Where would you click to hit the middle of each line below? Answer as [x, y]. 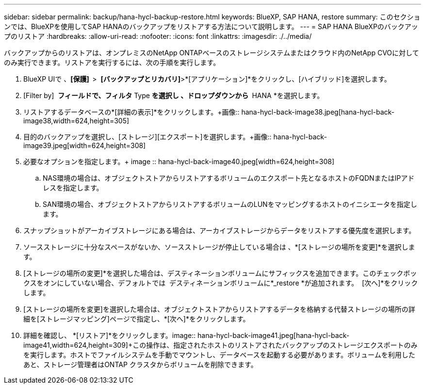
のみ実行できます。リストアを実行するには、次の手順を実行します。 [112, 62]
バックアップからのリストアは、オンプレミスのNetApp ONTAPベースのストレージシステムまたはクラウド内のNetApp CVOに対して [212, 53]
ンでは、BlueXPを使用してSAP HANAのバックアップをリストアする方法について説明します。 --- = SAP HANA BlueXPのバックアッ [211, 26]
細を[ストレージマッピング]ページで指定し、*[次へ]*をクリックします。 [137, 319]
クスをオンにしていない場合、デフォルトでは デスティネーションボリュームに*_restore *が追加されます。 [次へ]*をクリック [221, 283]
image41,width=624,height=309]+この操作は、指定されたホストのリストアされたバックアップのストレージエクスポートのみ [221, 345]
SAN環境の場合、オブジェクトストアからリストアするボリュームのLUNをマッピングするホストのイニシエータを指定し [230, 204]
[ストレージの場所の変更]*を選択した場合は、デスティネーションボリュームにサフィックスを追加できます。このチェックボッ [220, 273]
